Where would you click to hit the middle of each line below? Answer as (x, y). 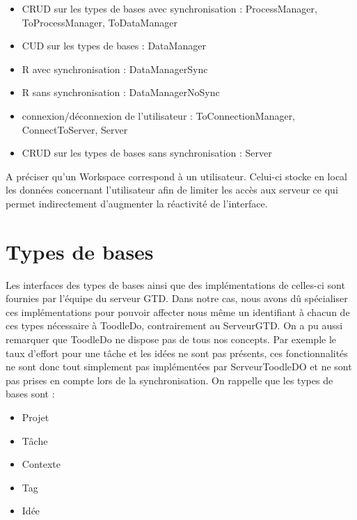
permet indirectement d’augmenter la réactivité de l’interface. (137, 203)
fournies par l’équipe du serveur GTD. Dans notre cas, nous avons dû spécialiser (177, 298)
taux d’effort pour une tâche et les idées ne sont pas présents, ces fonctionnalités (177, 353)
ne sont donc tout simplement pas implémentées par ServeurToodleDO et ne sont (179, 367)
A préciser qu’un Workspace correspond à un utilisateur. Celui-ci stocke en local (177, 176)
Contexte (41, 464)
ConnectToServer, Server (75, 129)
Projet (35, 417)
